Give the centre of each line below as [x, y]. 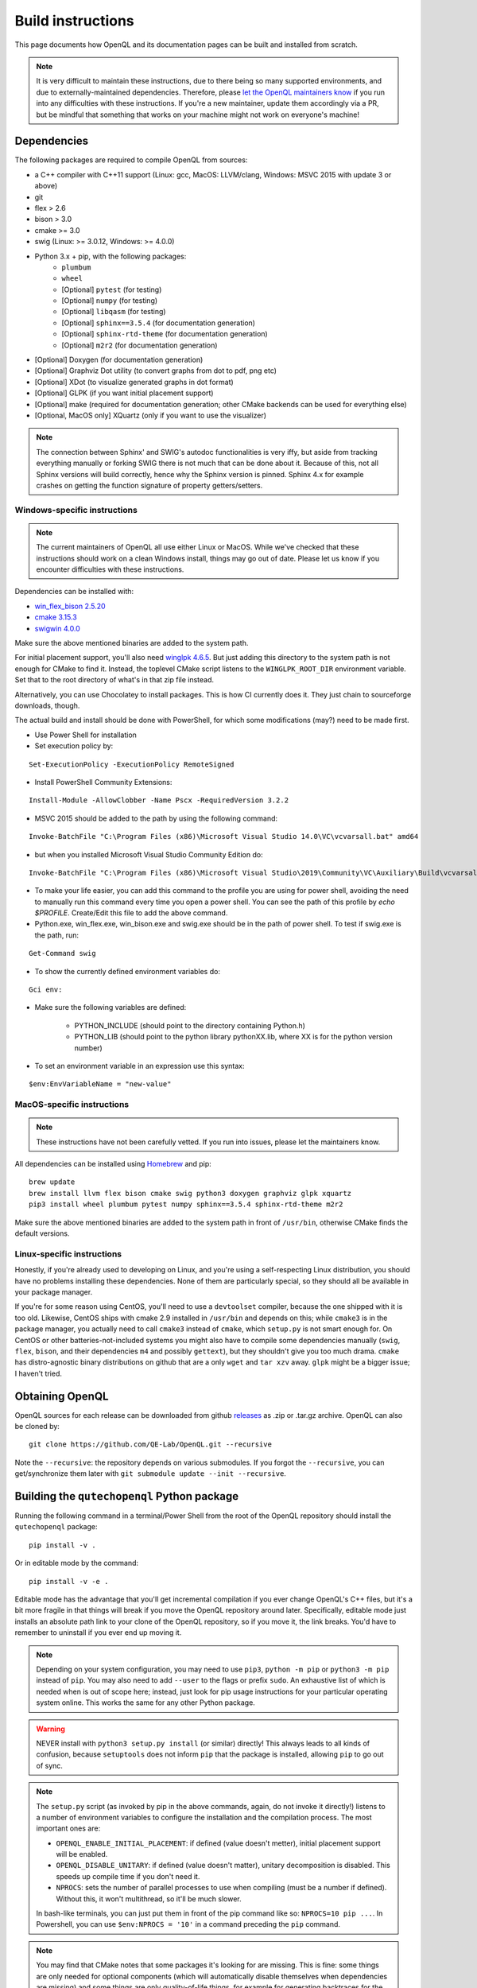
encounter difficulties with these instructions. [110, 569]
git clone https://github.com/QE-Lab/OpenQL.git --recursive [150, 1444]
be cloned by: [37, 1426]
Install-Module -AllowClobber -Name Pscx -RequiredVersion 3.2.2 [159, 800]
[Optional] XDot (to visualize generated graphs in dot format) [134, 382]
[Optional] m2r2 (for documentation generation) [140, 345]
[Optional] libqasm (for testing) [114, 312]
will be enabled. [82, 1854]
